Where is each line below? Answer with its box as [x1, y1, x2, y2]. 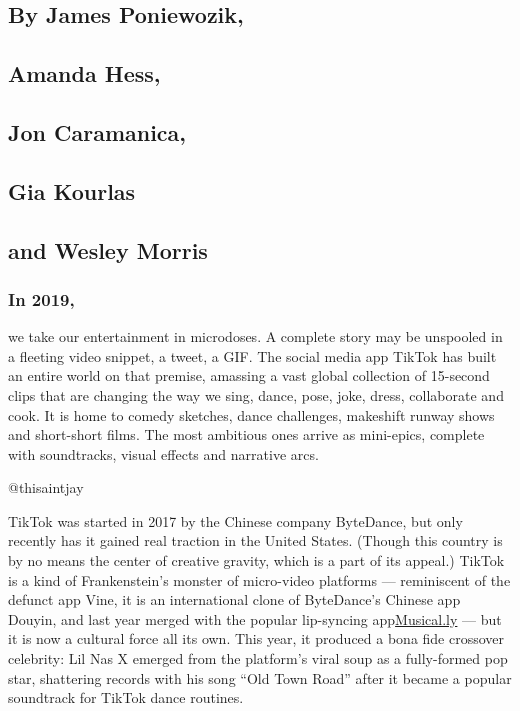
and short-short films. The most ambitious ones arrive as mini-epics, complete [8, 424, 485, 445]
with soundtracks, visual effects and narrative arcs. [8, 443, 319, 464]
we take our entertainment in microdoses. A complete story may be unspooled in [8, 326, 503, 347]
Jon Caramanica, [8, 116, 187, 147]
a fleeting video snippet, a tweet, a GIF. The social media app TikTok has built [8, 345, 497, 366]
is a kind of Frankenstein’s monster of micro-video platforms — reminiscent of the [8, 569, 511, 590]
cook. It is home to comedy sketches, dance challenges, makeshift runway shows [8, 404, 495, 425]
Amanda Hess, [8, 58, 161, 89]
